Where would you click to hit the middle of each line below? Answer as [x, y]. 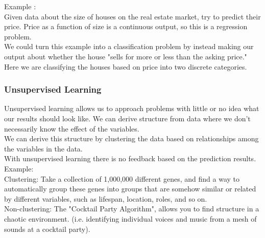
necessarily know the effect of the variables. [72, 128]
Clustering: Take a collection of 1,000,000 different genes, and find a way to [122, 178]
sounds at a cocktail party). [47, 229]
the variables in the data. [43, 148]
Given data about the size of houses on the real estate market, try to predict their [132, 16]
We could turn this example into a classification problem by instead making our [129, 46]
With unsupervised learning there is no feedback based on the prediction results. [130, 158]
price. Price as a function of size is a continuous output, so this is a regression [126, 26]
